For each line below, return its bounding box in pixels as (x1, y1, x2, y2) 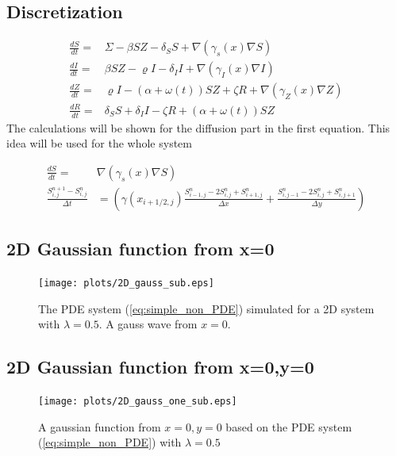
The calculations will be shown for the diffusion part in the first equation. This (6, 119, 390, 136)
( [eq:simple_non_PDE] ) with (38, 434, 182, 450)
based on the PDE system (225, 418, 352, 435)
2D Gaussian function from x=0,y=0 (6, 354, 314, 379)
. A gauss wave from (98, 316, 198, 332)
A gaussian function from (38, 418, 161, 435)
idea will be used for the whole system (6, 135, 192, 151)
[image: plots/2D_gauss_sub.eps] (38, 278, 214, 289)
